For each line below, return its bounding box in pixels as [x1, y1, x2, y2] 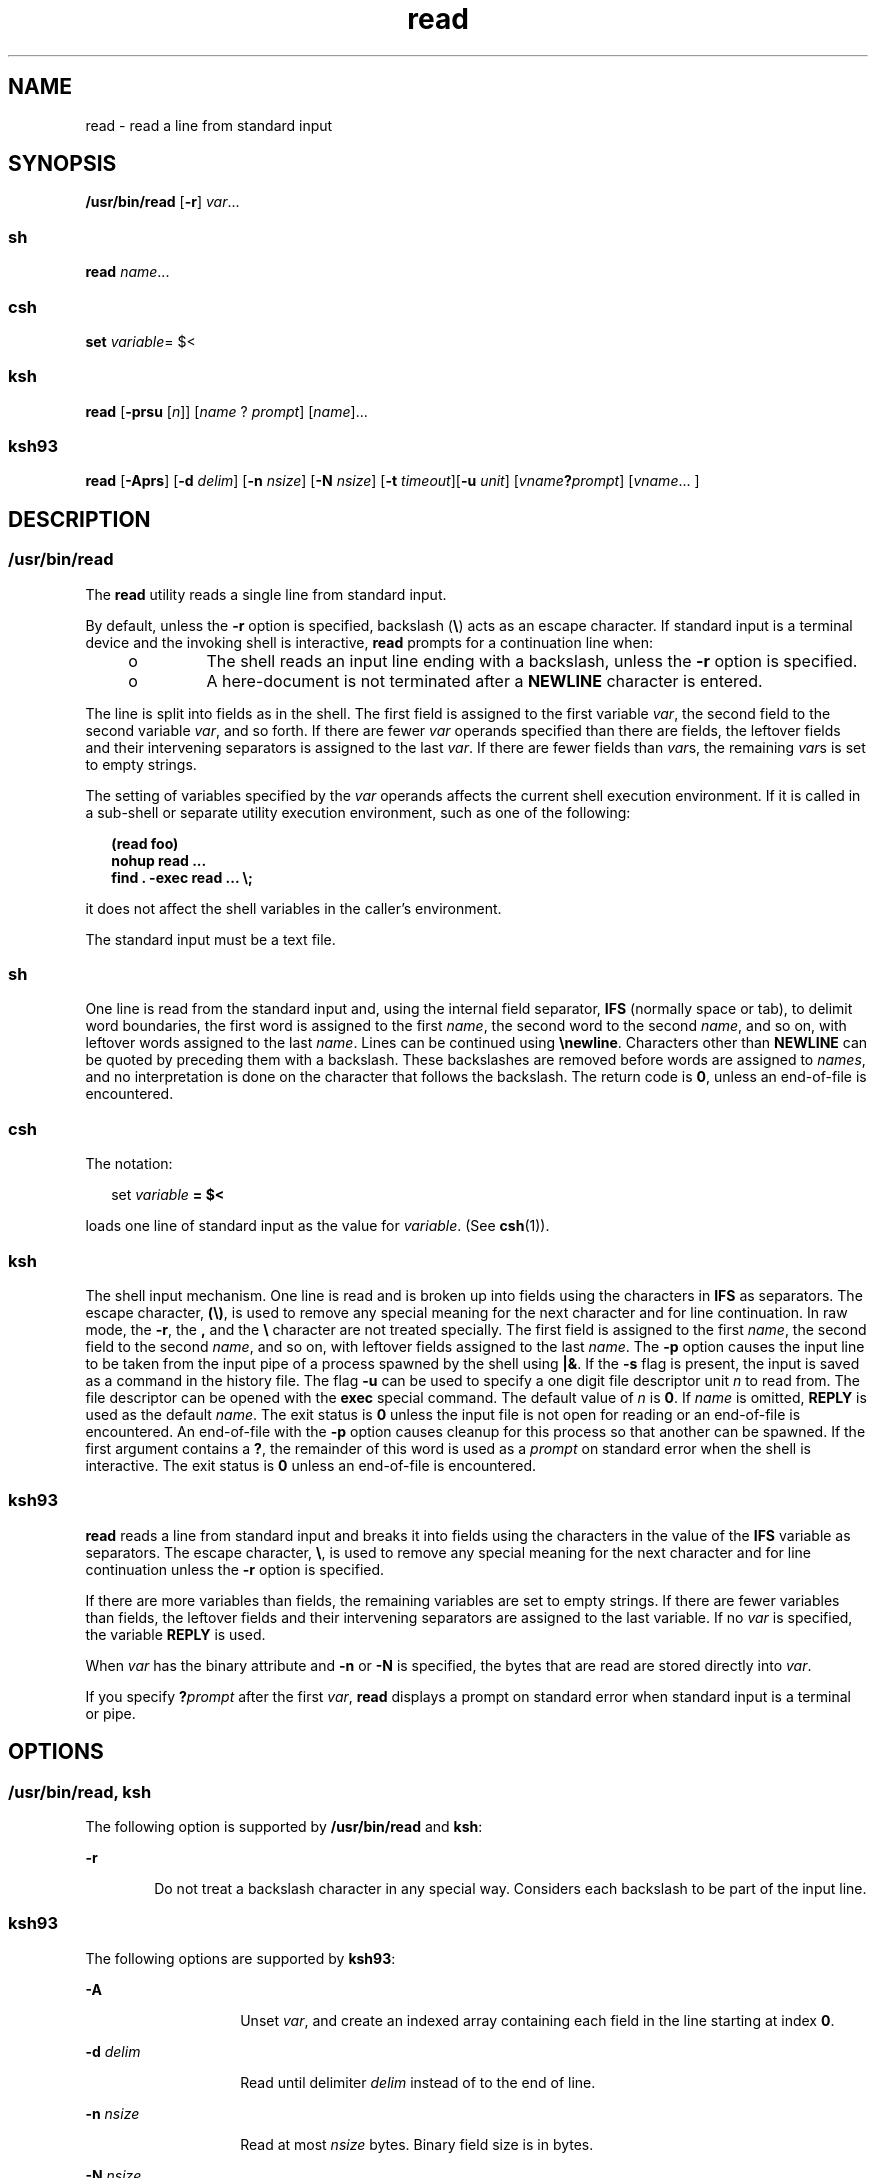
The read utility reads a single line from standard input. [85, 585, 447, 603]
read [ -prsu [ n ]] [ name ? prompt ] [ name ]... [85, 402, 368, 420]
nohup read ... [111, 851, 207, 869]
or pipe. [85, 1704, 136, 1722]
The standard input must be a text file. [85, 930, 336, 948]
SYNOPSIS [8, 151, 117, 177]
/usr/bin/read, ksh [8, 1781, 152, 1802]
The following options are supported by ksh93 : [85, 1949, 396, 1967]
